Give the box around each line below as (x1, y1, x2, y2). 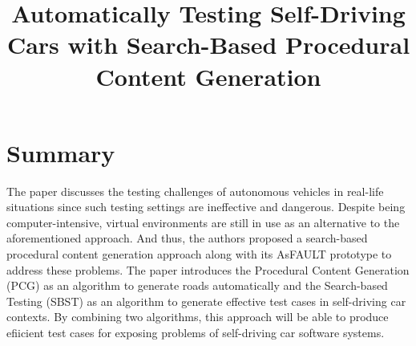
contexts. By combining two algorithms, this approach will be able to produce (6, 308, 389, 325)
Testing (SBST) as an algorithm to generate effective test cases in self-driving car (6, 292, 406, 309)
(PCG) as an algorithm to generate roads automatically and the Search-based (6, 277, 388, 294)
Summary (6, 136, 115, 169)
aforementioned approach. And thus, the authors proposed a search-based (6, 230, 368, 246)
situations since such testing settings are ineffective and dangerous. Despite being (6, 198, 406, 215)
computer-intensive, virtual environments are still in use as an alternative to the (6, 214, 400, 230)
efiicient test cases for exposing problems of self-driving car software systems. (6, 324, 385, 341)
